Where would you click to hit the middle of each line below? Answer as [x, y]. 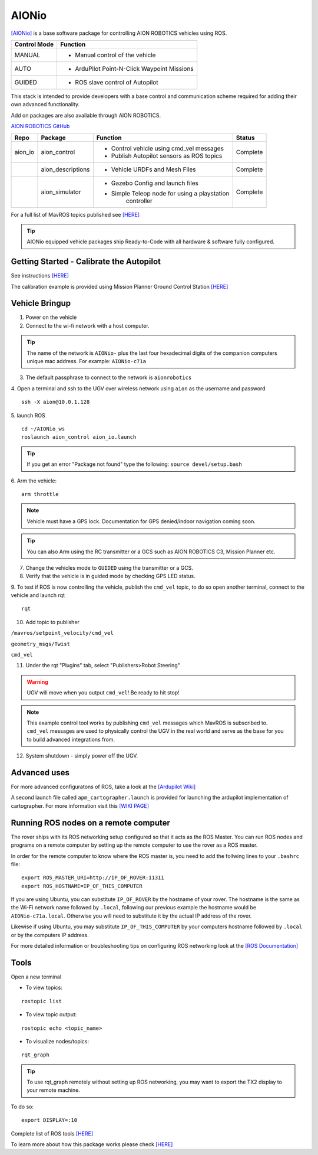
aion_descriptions [65, 169]
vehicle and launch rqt [38, 595]
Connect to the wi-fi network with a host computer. [87, 325]
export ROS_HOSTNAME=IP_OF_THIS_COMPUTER [82, 886]
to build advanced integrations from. [71, 739]
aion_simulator [61, 192]
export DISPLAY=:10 [49, 1120]
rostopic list [42, 1001]
